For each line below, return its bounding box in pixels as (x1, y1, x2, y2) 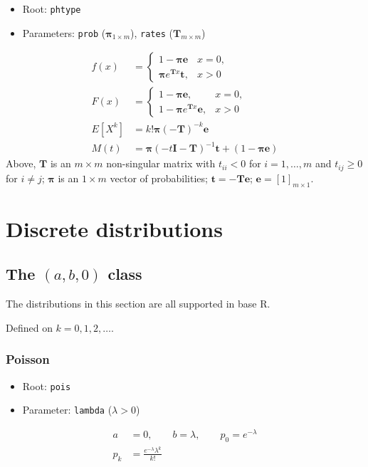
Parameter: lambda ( (22, 402, 112, 417)
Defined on (6, 320, 53, 335)
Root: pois (22, 378, 71, 393)
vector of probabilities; (110, 170, 208, 185)
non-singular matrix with (106, 156, 216, 171)
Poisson (6, 350, 50, 368)
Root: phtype (22, 1, 81, 16)
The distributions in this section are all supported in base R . (6, 296, 270, 311)
